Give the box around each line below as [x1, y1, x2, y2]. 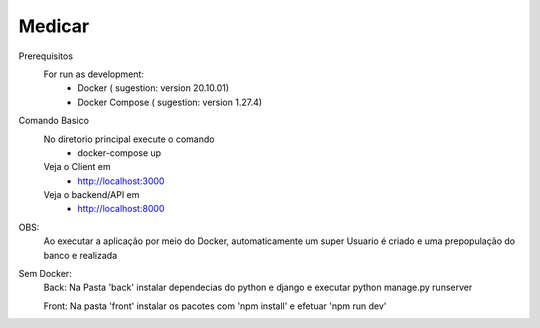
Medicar [18, 15, 90, 37]
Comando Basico [18, 115, 90, 127]
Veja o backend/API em [43, 189, 140, 201]
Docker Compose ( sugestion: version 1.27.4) [77, 96, 263, 108]
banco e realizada [43, 249, 118, 261]
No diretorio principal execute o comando [43, 133, 215, 145]
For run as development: [43, 68, 145, 80]
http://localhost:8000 [77, 203, 165, 215]
